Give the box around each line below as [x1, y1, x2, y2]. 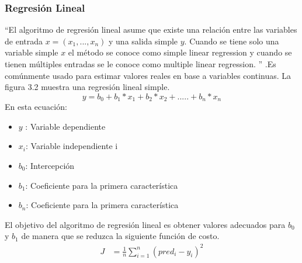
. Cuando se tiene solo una [184, 34, 279, 47]
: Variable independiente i [25, 140, 118, 152]
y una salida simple [109, 34, 178, 47]
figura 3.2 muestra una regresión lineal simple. [5, 81, 170, 93]
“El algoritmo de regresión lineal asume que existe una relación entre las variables [5, 23, 297, 36]
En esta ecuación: [5, 101, 67, 113]
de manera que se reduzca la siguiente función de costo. [21, 230, 220, 242]
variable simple [5, 46, 58, 58]
